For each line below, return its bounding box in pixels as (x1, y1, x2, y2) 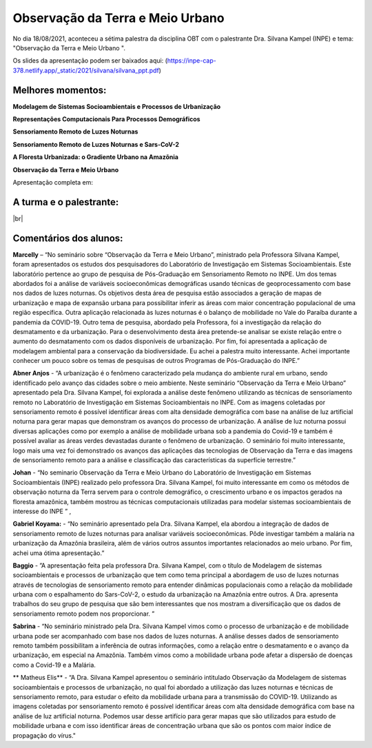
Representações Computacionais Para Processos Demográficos (12, 115, 200, 123)
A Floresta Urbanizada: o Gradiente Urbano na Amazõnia (12, 153, 179, 161)
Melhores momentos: (12, 84, 107, 96)
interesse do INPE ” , (12, 507, 72, 515)
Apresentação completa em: (12, 178, 93, 186)
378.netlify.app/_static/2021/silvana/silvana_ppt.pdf (12, 66, 160, 74)
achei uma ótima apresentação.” (12, 548, 105, 557)
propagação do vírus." (12, 731, 76, 740)
